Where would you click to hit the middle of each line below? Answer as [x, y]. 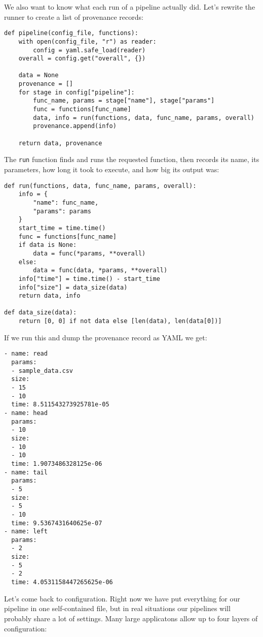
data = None [39, 75]
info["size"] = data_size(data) [73, 287]
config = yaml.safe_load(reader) [89, 50]
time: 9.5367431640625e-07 [57, 523]
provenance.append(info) [75, 126]
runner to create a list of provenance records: [74, 17]
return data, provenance [60, 143]
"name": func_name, [66, 202]
